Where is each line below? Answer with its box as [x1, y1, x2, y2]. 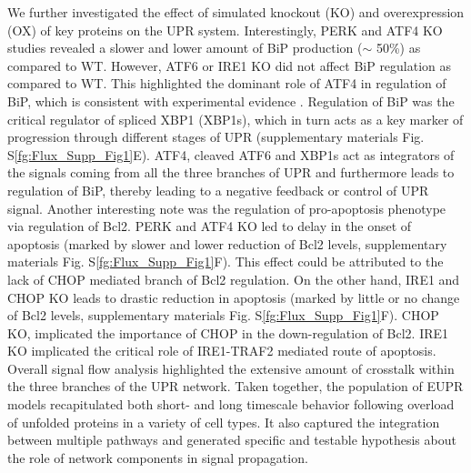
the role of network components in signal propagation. [7, 448, 308, 467]
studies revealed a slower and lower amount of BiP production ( [7, 38, 363, 57]
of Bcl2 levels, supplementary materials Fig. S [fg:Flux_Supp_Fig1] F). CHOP [7, 306, 439, 325]
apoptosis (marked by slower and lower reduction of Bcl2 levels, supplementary [7, 234, 447, 253]
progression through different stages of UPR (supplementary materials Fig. [7, 127, 425, 146]
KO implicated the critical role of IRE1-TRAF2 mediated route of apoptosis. [7, 341, 436, 360]
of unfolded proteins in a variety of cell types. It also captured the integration [7, 412, 440, 431]
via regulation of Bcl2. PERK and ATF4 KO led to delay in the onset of [7, 216, 412, 236]
